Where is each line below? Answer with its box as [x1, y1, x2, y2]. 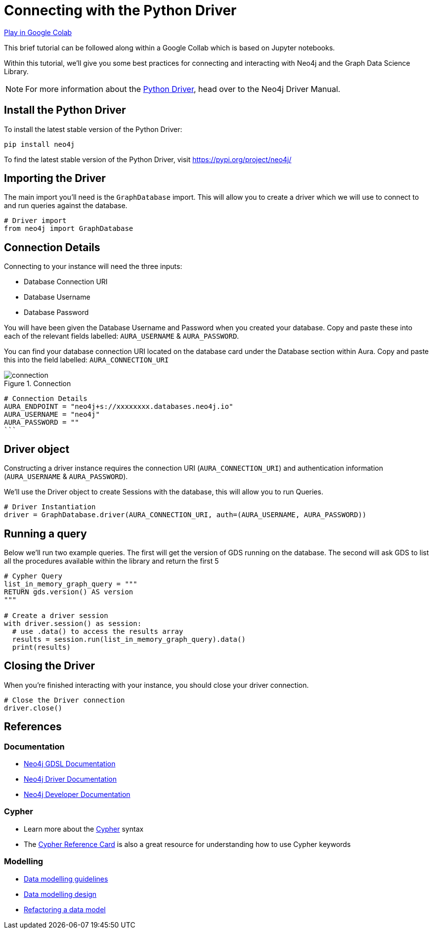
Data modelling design [24, 889, 97, 898]
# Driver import [4, 217, 67, 225]
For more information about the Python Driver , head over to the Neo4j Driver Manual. [25, 84, 341, 94]
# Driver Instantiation [4, 503, 96, 511]
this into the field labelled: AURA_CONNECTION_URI [4, 355, 169, 364]
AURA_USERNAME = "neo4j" [4, 410, 100, 419]
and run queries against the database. [4, 201, 128, 210]
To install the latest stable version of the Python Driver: [4, 125, 182, 133]
